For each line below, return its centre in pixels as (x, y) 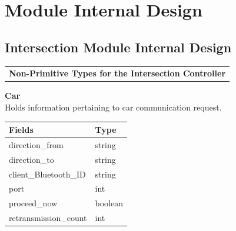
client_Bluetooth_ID (47, 174)
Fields (21, 130)
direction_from (36, 144)
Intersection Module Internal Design (118, 47)
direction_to (31, 159)
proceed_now (33, 203)
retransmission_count (48, 218)
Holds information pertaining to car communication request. (113, 107)
